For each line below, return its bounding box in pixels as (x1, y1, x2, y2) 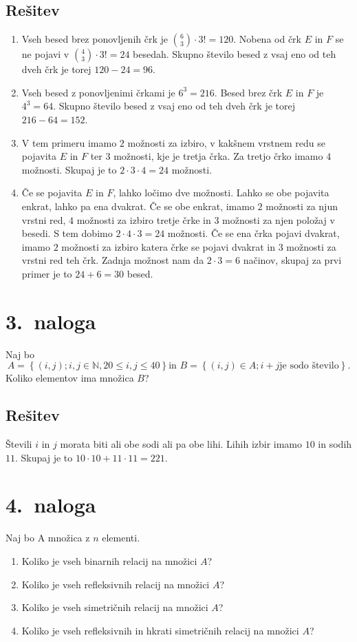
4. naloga (6, 490, 96, 519)
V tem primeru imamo (21, 135, 117, 149)
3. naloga (6, 307, 96, 335)
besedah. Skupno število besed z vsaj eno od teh (133, 47, 336, 61)
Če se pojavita (21, 185, 83, 200)
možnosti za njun (266, 198, 338, 213)
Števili (6, 437, 32, 451)
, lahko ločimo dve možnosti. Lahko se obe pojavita (113, 185, 329, 200)
